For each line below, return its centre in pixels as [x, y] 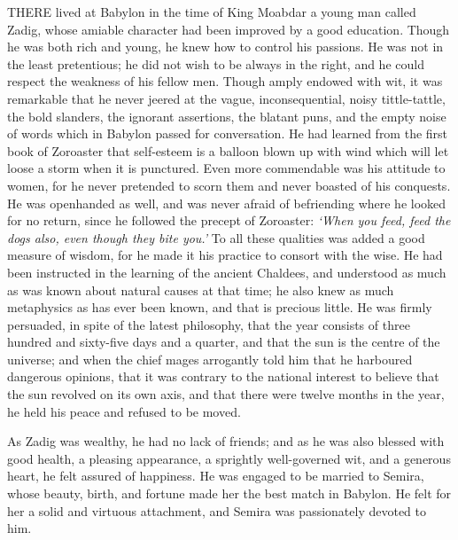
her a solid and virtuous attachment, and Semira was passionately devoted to [217, 510]
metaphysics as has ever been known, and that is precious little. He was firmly [220, 307]
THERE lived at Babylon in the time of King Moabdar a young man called [212, 12]
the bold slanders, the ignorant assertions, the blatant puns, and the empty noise [227, 116]
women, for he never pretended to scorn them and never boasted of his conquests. [229, 185]
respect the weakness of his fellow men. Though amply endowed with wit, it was [225, 81]
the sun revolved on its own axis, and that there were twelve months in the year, [226, 394]
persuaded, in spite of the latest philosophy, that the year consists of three [209, 324]
